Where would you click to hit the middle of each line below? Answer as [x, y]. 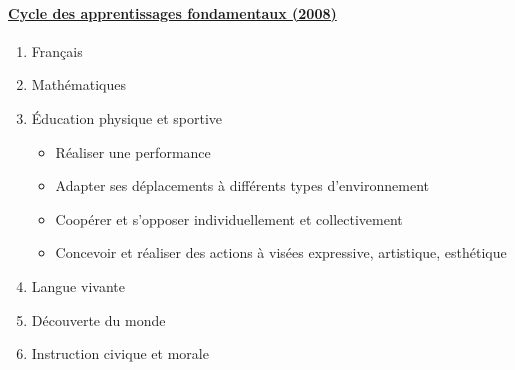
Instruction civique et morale [120, 353]
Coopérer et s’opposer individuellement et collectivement [229, 218]
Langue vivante [78, 285]
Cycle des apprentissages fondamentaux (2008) [172, 12]
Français [57, 50]
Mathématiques [78, 84]
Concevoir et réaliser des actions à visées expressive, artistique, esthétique [281, 252]
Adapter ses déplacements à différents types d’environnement [242, 185]
